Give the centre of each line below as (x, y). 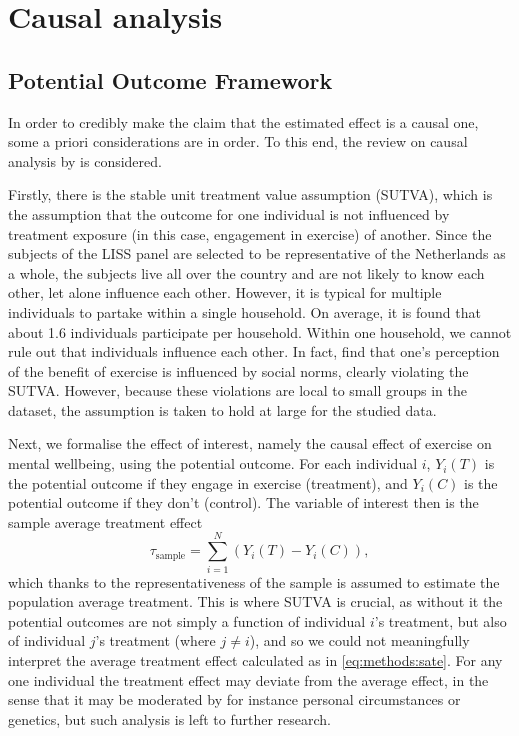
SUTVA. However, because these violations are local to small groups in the (237, 390)
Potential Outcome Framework (170, 79)
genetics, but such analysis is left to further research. (169, 718)
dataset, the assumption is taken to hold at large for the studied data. (222, 409)
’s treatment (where (155, 640)
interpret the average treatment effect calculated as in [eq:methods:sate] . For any (255, 659)
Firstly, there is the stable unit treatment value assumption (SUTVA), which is (250, 194)
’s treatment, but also (440, 620)
